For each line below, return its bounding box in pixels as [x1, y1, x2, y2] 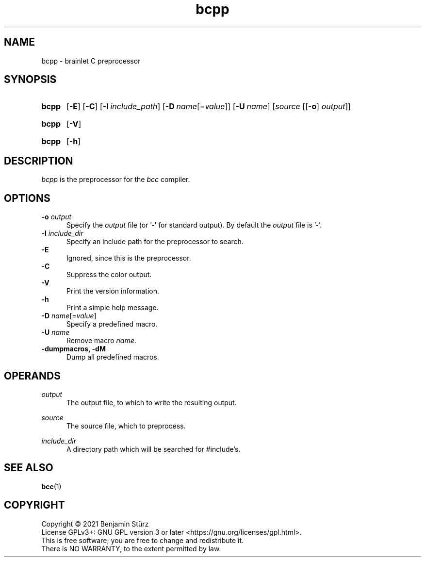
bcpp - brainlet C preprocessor [41, 56, 141, 65]
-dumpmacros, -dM [41, 345, 106, 353]
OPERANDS [4, 369, 61, 382]
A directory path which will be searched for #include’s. [66, 445, 241, 453]
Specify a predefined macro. [66, 320, 158, 329]
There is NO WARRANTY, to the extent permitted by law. [41, 544, 221, 553]
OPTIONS [4, 192, 50, 204]
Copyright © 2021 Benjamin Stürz [41, 519, 149, 528]
